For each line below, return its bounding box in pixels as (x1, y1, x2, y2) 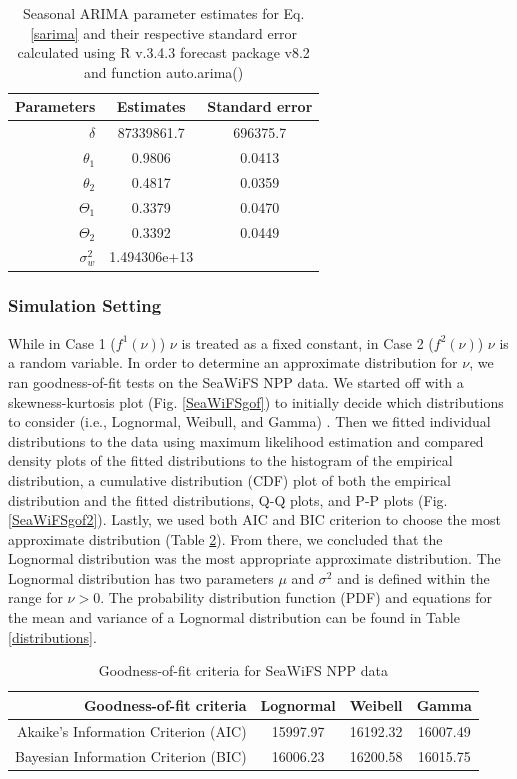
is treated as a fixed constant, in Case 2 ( (181, 332, 434, 353)
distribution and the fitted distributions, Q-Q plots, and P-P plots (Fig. (8, 489, 448, 510)
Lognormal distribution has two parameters (8, 567, 274, 588)
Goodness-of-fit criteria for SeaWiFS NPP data (98, 660, 388, 681)
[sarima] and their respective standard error (30, 22, 298, 43)
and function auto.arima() (84, 61, 244, 82)
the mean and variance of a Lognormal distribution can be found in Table (8, 607, 460, 628)
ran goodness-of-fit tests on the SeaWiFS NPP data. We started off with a (8, 371, 464, 392)
